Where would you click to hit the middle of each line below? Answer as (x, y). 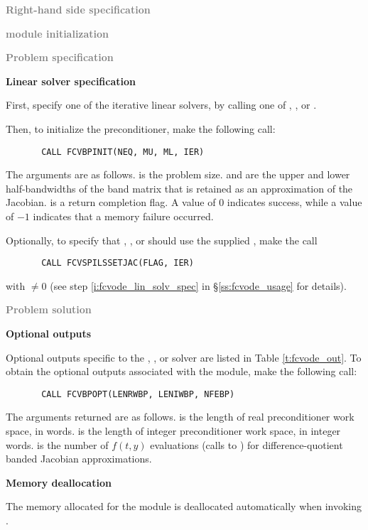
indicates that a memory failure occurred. (123, 216)
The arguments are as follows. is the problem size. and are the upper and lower (178, 174)
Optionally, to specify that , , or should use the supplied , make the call (162, 240)
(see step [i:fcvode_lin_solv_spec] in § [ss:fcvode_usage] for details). (198, 285)
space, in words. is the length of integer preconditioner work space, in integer (173, 431)
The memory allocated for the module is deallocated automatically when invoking (184, 506)
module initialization (58, 33)
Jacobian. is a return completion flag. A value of (111, 202)
